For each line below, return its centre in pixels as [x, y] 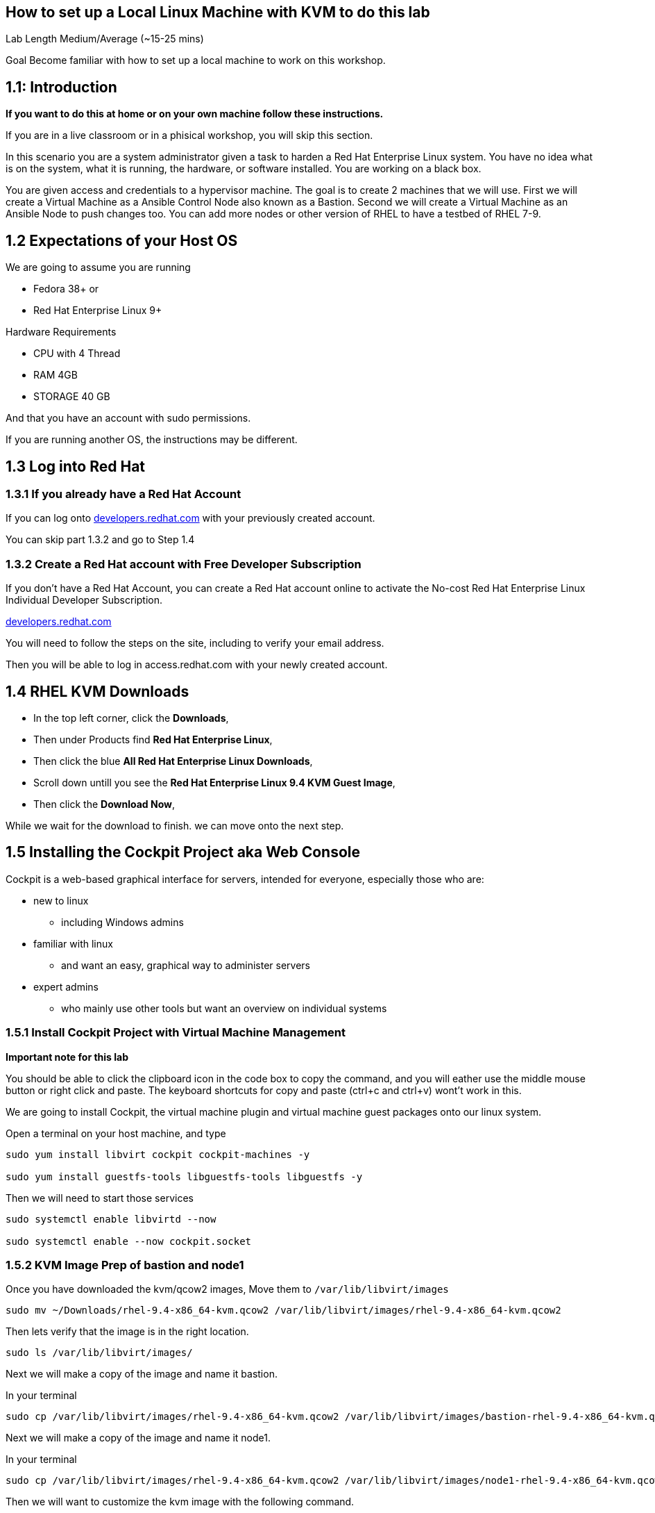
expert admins [66, 986]
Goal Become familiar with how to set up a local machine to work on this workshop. [196, 60]
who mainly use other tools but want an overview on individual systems [224, 1008]
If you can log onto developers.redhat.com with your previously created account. [190, 518]
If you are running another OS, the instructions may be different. [152, 440]
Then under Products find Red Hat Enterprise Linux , [153, 739]
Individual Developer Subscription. [84, 600]
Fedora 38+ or [66, 289]
